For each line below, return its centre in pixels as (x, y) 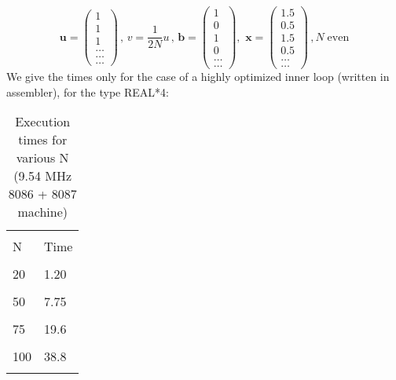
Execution (43, 122)
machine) (42, 212)
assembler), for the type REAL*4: (88, 91)
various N (42, 158)
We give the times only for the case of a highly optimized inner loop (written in (198, 77)
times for (43, 140)
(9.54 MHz (43, 176)
